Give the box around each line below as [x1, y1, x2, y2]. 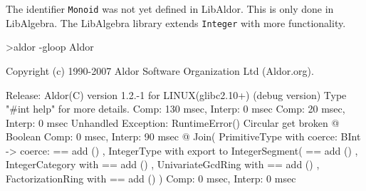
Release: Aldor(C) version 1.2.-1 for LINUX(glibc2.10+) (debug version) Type [6, 87, 347, 102]
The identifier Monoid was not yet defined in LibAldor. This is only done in [6, 1, 334, 16]
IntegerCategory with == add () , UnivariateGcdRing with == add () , [6, 157, 320, 172]
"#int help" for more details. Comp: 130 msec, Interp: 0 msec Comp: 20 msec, [6, 101, 345, 116]
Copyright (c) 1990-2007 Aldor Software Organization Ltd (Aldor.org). [6, 63, 314, 78]
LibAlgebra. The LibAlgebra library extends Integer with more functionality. [6, 15, 346, 30]
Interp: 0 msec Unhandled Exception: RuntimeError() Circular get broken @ [6, 115, 340, 130]
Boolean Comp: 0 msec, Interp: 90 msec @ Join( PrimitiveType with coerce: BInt [6, 129, 361, 144]
